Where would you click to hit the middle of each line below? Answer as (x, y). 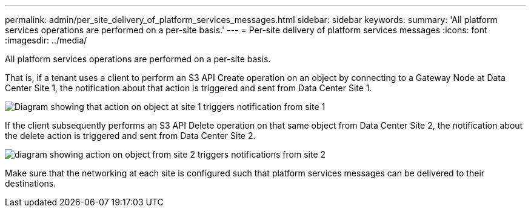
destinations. (31, 183)
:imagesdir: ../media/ (46, 40)
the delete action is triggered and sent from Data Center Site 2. (130, 136)
